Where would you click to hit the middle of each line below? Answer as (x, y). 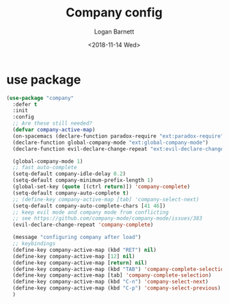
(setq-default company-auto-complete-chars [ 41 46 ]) (89, 206)
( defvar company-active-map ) (54, 130)
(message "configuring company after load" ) (77, 238)
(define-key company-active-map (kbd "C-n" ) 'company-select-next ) (111, 282)
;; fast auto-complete (45, 168)
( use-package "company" (40, 98)
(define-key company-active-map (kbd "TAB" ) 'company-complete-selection (120, 269)
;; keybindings (34, 244)
